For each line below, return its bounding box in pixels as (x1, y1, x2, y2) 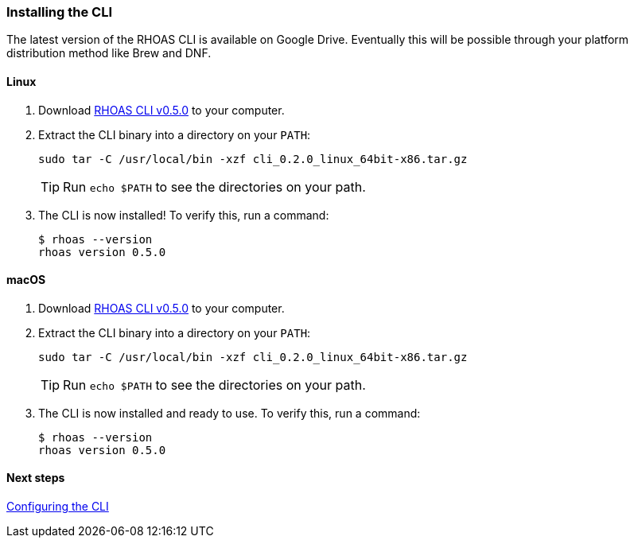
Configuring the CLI (6, 499, 109, 514)
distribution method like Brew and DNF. (6, 46, 212, 60)
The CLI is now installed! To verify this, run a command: (38, 208, 329, 222)
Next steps (6, 471, 65, 485)
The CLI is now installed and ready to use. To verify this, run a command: (38, 406, 421, 420)
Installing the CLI (6, 4, 112, 20)
